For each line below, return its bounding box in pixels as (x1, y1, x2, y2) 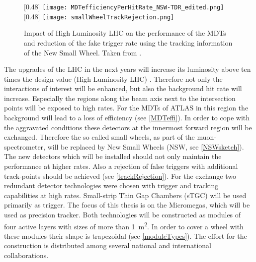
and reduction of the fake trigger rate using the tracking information (24, 37, 233, 48)
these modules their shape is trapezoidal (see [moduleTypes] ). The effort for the (4, 230, 247, 241)
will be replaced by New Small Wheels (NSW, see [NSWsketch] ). (47, 141, 244, 152)
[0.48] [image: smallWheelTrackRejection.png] (24, 11, 174, 21)
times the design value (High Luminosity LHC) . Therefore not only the (4, 73, 223, 84)
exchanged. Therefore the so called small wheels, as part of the (4, 132, 195, 142)
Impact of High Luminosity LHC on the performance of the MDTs (24, 28, 226, 38)
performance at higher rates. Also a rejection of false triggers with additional (4, 161, 238, 171)
